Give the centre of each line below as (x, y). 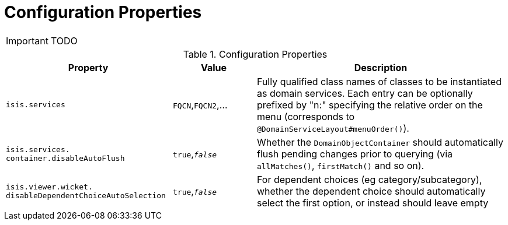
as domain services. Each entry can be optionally (365, 93)
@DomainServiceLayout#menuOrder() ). (333, 128)
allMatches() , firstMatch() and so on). (340, 165)
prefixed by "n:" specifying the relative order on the (370, 105)
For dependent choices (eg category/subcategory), (369, 179)
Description (381, 67)
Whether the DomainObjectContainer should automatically (380, 142)
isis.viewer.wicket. (49, 187)
